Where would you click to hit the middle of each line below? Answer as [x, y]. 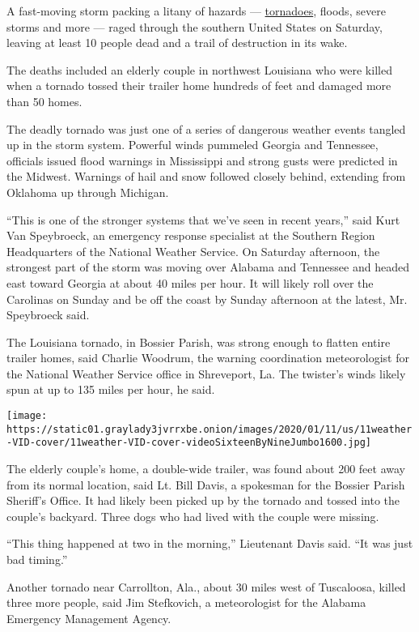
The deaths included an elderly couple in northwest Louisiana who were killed [199, 69]
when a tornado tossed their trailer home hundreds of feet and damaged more [199, 85]
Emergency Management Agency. [89, 618]
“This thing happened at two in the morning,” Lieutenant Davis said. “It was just [210, 543]
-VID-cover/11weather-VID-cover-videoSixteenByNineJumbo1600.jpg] [189, 443]
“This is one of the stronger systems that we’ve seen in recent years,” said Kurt [203, 219]
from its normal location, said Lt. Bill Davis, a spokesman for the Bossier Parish [206, 484]
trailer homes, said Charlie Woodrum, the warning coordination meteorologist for [208, 358]
